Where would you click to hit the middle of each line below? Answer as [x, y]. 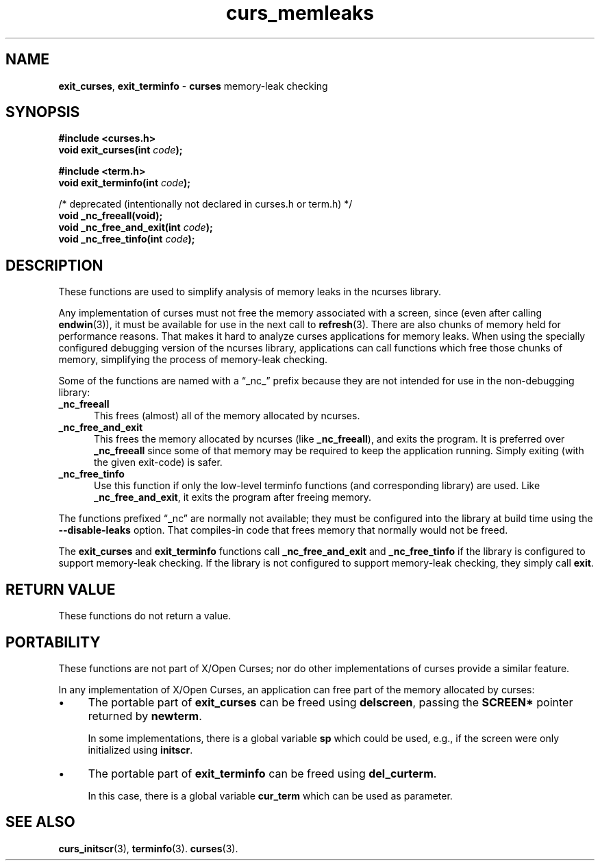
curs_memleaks [300, 13]
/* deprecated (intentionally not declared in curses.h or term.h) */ [205, 204]
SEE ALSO [40, 822]
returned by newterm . [145, 716]
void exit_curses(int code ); [121, 150]
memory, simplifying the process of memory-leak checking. [193, 360]
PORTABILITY [53, 642]
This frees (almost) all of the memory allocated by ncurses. [227, 416]
